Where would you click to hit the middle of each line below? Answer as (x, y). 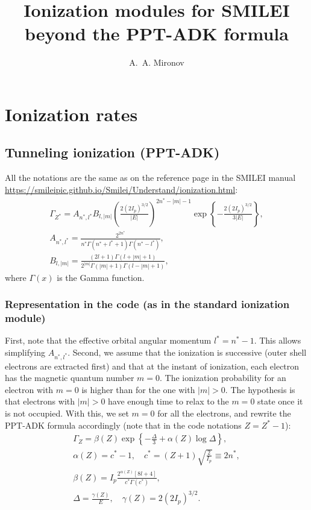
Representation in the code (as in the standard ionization (147, 304)
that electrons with (40, 401)
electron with (29, 389)
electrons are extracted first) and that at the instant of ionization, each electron (152, 366)
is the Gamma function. (101, 277)
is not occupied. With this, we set (67, 413)
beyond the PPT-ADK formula (157, 33)
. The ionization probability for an (223, 378)
